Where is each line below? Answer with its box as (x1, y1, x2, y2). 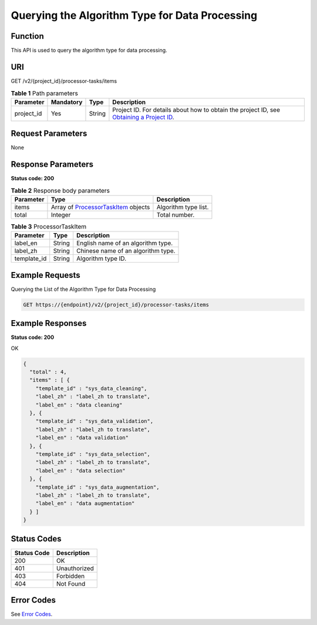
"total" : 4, (29, 369, 67, 375)
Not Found (56, 579, 86, 587)
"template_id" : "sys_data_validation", (35, 418, 154, 425)
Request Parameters (11, 129, 87, 139)
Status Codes (11, 533, 62, 543)
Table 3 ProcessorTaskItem (11, 223, 87, 231)
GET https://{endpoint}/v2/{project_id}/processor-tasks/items (23, 301, 210, 308)
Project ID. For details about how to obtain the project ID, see (112, 106, 281, 114)
